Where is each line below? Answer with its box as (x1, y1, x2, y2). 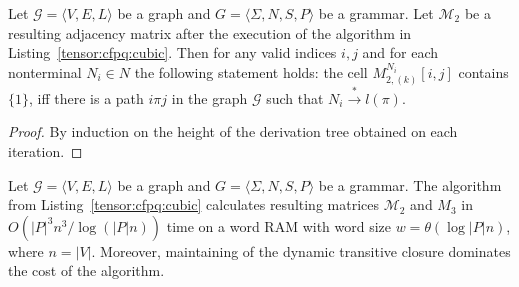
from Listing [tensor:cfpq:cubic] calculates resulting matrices (8, 194, 379, 215)
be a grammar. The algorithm (318, 174, 502, 195)
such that (266, 87, 324, 108)
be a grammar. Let (318, 3, 434, 23)
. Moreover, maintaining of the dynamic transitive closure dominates (91, 240, 511, 261)
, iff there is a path (29, 87, 144, 108)
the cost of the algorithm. (8, 260, 165, 281)
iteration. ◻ (8, 140, 83, 161)
